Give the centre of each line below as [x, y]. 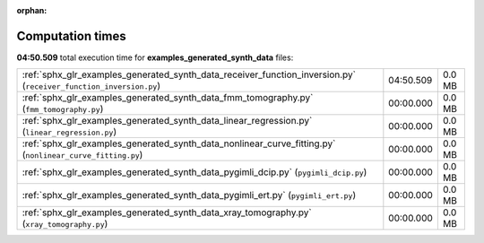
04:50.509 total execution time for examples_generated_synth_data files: [155, 57]
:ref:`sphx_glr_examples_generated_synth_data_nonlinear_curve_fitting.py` [179, 143]
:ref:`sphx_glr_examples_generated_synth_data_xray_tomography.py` [167, 213]
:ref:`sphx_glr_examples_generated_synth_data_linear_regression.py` [167, 121]
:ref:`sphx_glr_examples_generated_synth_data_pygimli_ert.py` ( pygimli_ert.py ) [189, 195]
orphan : [32, 10]
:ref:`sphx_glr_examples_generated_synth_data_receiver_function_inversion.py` [189, 74]
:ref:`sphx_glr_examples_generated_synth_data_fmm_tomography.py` [168, 98]
